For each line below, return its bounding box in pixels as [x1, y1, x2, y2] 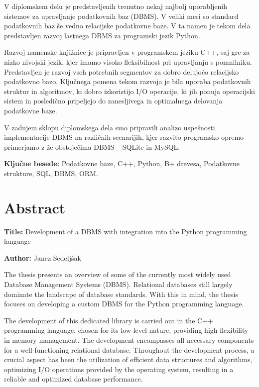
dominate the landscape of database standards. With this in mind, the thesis [4, 289, 238, 299]
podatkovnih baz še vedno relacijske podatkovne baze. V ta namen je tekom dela [4, 20, 251, 31]
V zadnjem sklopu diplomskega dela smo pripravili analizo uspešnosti [4, 122, 215, 132]
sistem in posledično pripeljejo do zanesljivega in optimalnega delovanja [4, 96, 223, 106]
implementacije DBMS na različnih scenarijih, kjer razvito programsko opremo [4, 132, 244, 142]
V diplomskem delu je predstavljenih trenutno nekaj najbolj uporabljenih [4, 1, 227, 11]
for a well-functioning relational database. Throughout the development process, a [4, 344, 255, 355]
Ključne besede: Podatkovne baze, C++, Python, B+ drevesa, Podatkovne [4, 158, 240, 169]
